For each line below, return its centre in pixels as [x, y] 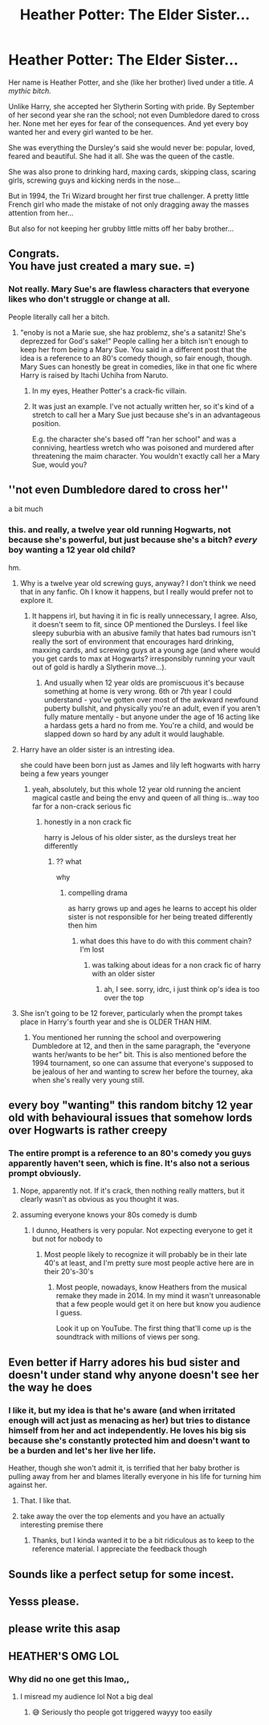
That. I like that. [45, 1501]
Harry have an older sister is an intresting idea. [97, 749]
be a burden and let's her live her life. [82, 1450]
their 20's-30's [69, 1272]
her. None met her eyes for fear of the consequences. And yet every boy [128, 123]
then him [83, 925]
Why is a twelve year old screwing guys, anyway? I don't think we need [138, 583]
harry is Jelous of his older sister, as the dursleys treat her [140, 837]
